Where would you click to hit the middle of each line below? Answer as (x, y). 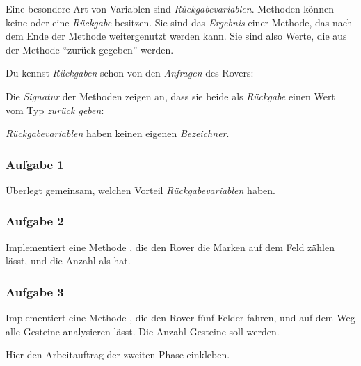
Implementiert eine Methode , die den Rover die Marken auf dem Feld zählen (170, 247)
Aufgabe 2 (35, 221)
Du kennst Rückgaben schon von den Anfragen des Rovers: (130, 73)
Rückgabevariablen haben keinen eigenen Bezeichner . (118, 133)
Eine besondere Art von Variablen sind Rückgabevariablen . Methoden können (170, 8)
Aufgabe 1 (35, 164)
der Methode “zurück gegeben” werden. (90, 49)
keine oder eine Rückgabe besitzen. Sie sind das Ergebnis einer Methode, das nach (179, 22)
